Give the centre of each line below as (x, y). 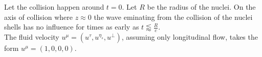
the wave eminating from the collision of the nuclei (173, 17)
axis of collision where (38, 17)
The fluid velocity (32, 37)
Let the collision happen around (54, 7)
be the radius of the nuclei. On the (201, 7)
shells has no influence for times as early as (72, 27)
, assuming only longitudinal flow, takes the (190, 37)
